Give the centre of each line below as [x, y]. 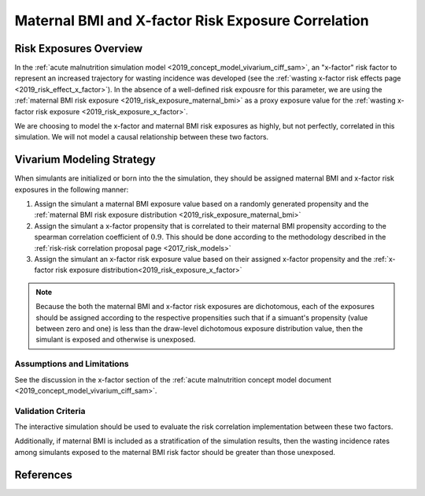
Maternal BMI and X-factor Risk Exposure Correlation [192, 21]
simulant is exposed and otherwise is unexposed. [116, 340]
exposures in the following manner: [72, 189]
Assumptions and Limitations [72, 364]
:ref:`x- [384, 259]
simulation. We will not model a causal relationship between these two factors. [142, 137]
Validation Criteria [50, 411]
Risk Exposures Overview [79, 48]
